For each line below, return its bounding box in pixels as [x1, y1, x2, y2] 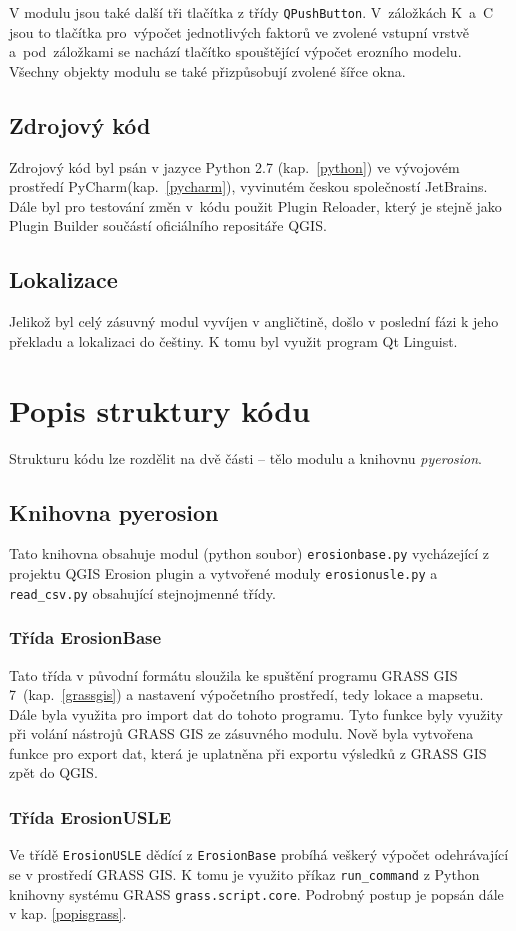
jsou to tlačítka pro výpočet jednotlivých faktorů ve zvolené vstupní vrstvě [9, 21, 470, 42]
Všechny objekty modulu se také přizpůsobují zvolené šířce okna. [9, 60, 406, 81]
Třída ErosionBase [9, 625, 162, 650]
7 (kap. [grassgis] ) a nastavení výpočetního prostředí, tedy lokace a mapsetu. [9, 684, 484, 705]
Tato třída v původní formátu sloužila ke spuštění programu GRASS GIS [9, 664, 458, 685]
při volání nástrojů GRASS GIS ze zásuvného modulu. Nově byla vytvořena [9, 723, 474, 744]
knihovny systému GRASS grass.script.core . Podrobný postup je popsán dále [9, 883, 504, 904]
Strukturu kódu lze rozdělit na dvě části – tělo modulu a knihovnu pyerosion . [9, 447, 482, 468]
